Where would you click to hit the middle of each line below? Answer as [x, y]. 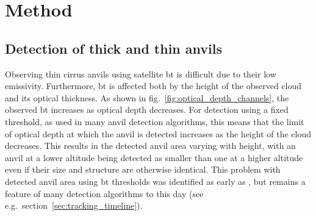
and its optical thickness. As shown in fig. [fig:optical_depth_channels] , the [147, 97]
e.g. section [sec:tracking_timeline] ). [74, 205]
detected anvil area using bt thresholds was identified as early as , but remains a [155, 181]
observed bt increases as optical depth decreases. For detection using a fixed [147, 110]
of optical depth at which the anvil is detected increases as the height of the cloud [158, 133]
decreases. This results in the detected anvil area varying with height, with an [150, 146]
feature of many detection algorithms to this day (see [104, 193]
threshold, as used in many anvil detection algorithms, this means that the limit [155, 121]
